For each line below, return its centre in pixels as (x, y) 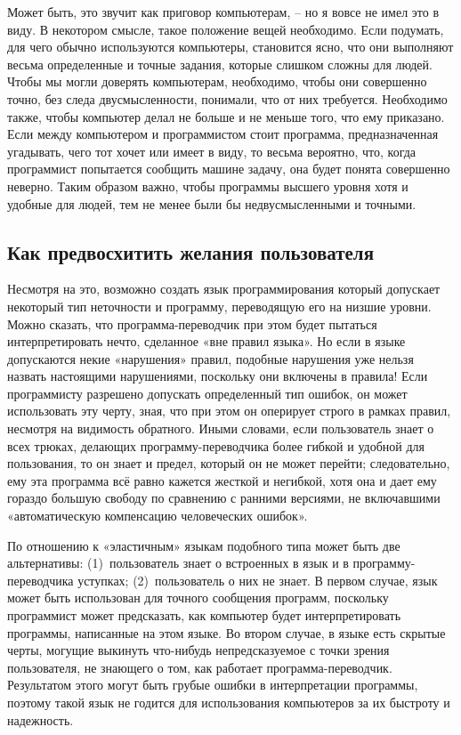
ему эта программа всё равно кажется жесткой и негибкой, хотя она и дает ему (222, 480)
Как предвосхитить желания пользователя (190, 251)
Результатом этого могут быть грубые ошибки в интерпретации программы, (213, 685)
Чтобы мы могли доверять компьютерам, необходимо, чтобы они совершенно (217, 81)
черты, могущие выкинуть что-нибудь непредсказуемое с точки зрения (198, 650)
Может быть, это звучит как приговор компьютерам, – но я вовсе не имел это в (223, 12)
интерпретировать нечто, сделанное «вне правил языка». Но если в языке (206, 341)
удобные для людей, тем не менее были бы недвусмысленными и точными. (212, 203)
